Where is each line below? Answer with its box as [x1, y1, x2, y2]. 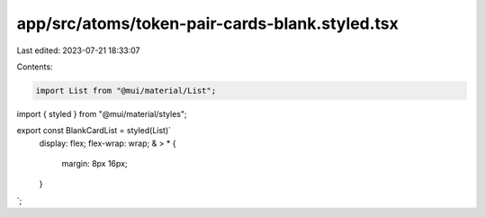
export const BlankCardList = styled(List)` [16, 125, 171, 136]
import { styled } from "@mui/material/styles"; [16, 108, 188, 119]
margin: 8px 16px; [61, 158, 128, 169]
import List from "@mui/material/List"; [35, 86, 216, 95]
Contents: [16, 61, 53, 72]
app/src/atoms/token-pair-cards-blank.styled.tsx [16, 14, 400, 33]
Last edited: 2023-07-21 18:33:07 [16, 45, 140, 56]
